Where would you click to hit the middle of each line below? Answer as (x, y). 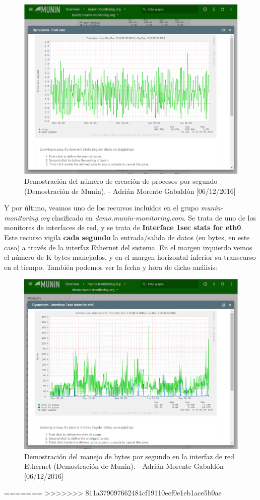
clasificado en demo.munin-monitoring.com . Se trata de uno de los (154, 217)
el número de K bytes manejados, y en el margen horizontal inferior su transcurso (130, 257)
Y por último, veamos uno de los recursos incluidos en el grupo (101, 208)
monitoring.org (27, 217)
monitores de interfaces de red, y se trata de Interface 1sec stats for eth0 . (124, 227)
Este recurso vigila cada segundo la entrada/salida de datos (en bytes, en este (127, 237)
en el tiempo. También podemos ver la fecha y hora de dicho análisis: (111, 267)
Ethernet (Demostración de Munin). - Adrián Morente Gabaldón (124, 466)
